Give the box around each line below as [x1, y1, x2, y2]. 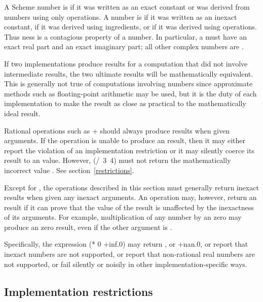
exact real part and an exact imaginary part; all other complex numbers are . [4, 41, 244, 52]
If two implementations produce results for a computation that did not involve [4, 58, 248, 69]
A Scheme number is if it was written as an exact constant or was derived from [4, 2, 250, 12]
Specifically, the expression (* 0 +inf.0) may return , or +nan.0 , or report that [4, 239, 248, 249]
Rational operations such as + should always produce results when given [4, 125, 230, 136]
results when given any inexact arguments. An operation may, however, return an [4, 192, 257, 203]
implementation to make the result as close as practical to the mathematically [4, 98, 246, 109]
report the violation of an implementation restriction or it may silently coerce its [4, 145, 254, 155]
